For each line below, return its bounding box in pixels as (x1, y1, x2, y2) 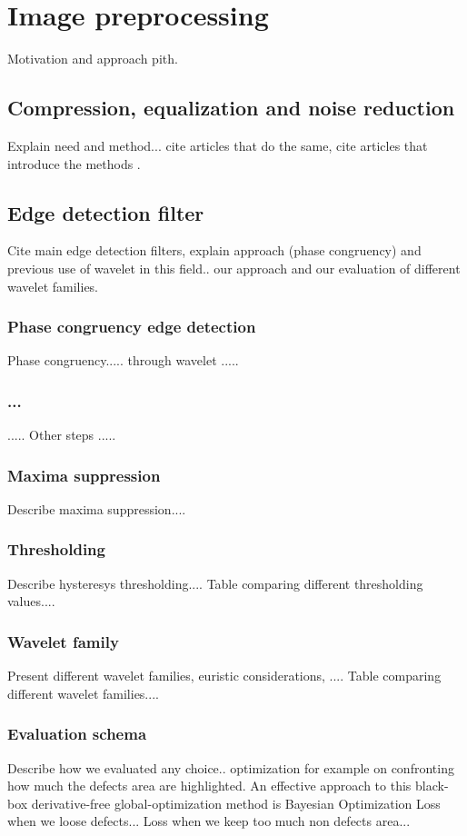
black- (415, 776, 449, 795)
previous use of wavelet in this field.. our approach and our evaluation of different (7, 258, 461, 277)
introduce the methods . (7, 154, 141, 173)
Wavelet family (7, 630, 119, 652)
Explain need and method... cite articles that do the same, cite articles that (7, 135, 428, 154)
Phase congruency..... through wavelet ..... (7, 351, 239, 370)
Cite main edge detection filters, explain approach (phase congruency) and (7, 241, 422, 260)
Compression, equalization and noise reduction (7, 94, 455, 122)
